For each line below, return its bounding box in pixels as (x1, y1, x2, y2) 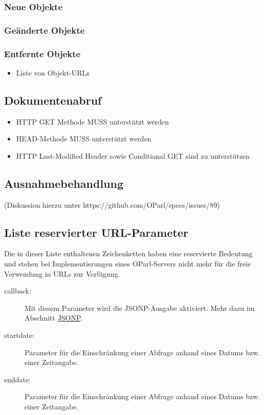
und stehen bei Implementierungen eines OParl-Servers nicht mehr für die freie (4, 258, 251, 269)
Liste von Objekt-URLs (16, 67, 90, 78)
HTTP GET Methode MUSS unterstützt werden (16, 116, 169, 127)
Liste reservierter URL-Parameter (4, 224, 188, 240)
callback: (4, 285, 31, 296)
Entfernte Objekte (4, 47, 81, 60)
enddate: (4, 374, 31, 384)
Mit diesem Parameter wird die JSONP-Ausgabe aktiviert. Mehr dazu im (25, 302, 255, 313)
